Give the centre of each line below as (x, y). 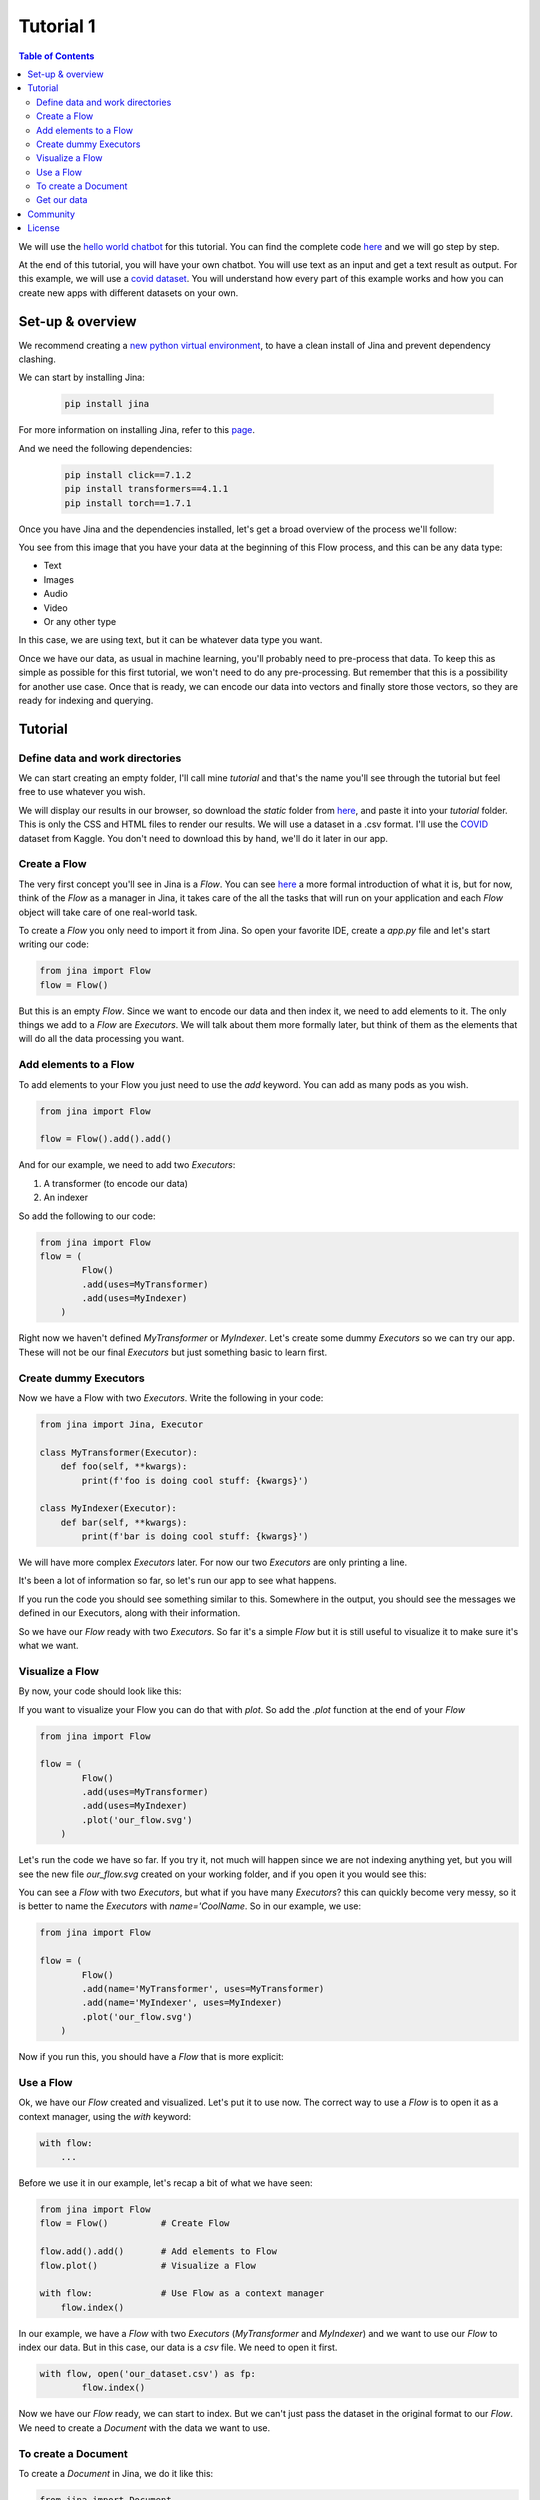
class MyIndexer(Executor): (108, 1508)
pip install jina (107, 404)
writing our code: (54, 944)
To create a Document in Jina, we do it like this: (116, 2473)
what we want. (48, 1646)
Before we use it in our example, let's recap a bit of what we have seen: (166, 2183)
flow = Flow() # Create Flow (134, 2223)
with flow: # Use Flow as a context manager (182, 2293)
